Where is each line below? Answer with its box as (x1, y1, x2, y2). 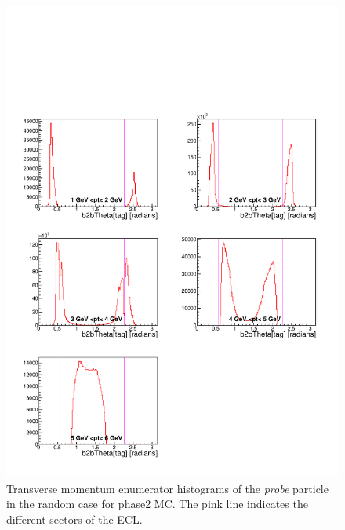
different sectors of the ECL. (6, 510, 143, 527)
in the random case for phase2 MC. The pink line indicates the (6, 495, 308, 512)
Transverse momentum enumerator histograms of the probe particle (6, 480, 329, 496)
